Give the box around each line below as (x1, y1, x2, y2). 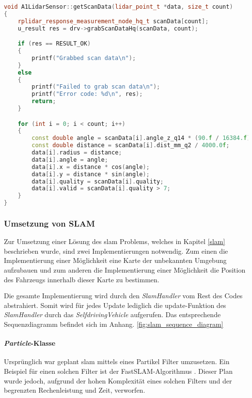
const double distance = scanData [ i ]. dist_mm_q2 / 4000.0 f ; (31, 142, 230, 149)
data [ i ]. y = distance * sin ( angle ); (31, 170, 150, 178)
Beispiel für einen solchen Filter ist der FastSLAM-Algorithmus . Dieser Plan (4, 366, 233, 376)
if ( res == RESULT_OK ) (17, 40, 91, 47)
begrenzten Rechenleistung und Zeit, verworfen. (4, 385, 145, 395)
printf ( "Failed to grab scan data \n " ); (31, 83, 160, 91)
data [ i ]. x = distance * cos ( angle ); (31, 163, 150, 170)
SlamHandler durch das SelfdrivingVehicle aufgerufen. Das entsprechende (4, 309, 221, 320)
